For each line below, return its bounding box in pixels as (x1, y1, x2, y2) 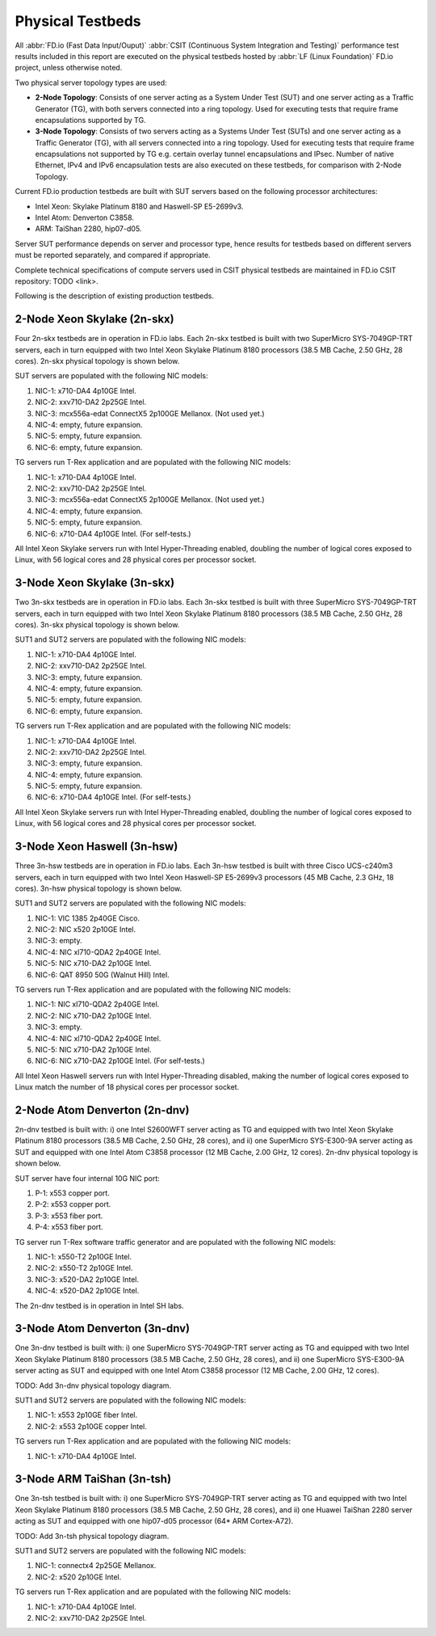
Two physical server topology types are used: (15, 78, 167, 87)
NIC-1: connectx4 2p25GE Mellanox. (35, 1561, 157, 1571)
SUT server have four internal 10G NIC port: (15, 1173, 161, 1183)
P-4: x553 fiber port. (35, 1222, 104, 1232)
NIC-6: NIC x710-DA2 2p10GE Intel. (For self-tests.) (35, 1056, 205, 1066)
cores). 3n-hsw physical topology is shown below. (15, 883, 182, 893)
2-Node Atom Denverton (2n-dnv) (15, 1103, 190, 1117)
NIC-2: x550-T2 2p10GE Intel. (35, 1263, 133, 1273)
